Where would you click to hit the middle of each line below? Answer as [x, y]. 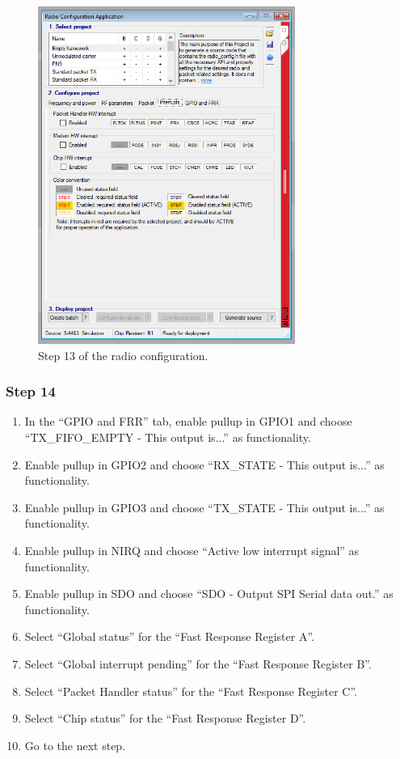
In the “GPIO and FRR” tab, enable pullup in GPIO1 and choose [188, 421]
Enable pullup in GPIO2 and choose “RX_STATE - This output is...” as [204, 464]
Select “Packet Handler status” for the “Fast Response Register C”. [191, 691]
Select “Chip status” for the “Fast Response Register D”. [165, 718]
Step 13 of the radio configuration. [123, 355]
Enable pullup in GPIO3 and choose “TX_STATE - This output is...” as [204, 507]
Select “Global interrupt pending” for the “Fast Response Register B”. [198, 663]
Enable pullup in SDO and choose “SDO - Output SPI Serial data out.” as [209, 594]
